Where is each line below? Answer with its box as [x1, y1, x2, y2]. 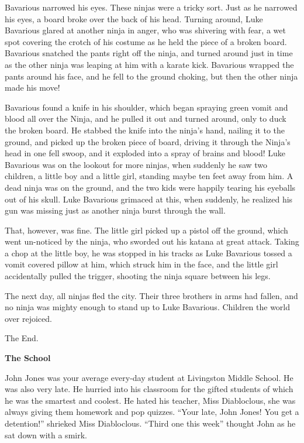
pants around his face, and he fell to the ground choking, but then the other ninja [5, 70, 298, 82]
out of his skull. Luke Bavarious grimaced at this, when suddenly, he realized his [5, 193, 293, 205]
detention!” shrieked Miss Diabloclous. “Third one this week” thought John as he [5, 417, 296, 429]
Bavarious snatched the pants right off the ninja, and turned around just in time [5, 47, 293, 59]
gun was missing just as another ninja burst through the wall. [5, 204, 226, 217]
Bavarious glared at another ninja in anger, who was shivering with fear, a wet [5, 24, 286, 36]
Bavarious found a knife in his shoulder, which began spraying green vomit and [5, 101, 288, 113]
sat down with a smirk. [5, 428, 87, 441]
